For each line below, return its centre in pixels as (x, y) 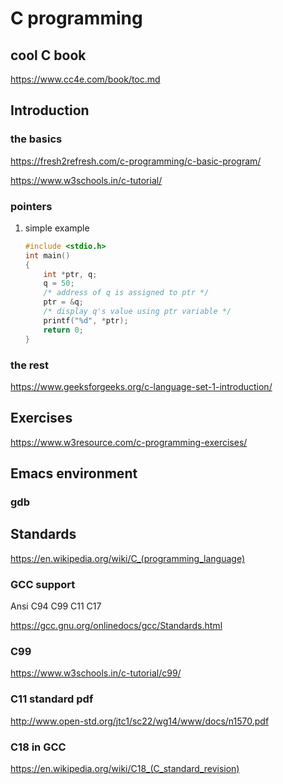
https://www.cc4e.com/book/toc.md (85, 79)
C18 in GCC (38, 747)
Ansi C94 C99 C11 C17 (56, 606)
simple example (57, 228)
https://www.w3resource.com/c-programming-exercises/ (129, 442)
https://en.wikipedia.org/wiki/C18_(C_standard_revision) (125, 769)
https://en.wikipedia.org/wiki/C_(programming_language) (127, 558)
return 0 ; (63, 330)
